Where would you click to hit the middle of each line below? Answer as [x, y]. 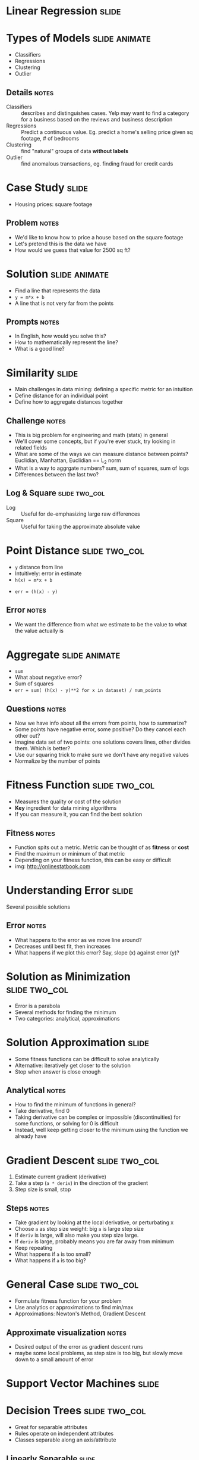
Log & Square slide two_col [56, 493]
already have [31, 1136]
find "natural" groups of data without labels [75, 151]
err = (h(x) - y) [36, 592]
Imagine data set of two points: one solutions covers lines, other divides [103, 742]
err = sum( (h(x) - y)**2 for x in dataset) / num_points [88, 691]
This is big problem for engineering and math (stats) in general [91, 435]
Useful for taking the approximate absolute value [81, 526]
